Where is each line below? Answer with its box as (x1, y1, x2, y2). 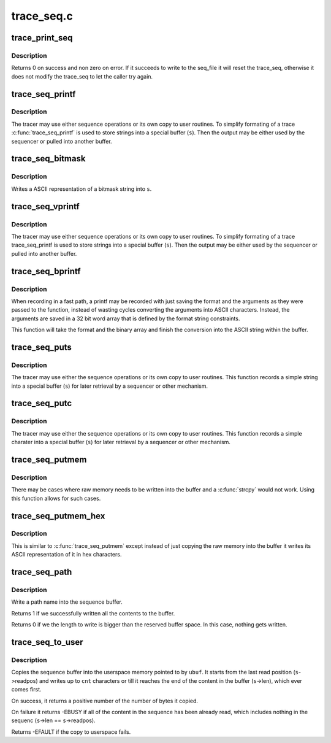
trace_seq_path (11, 567, 72, 577)
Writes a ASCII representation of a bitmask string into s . (11, 185, 152, 193)
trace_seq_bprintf (11, 266, 81, 276)
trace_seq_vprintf (11, 201, 80, 212)
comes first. (11, 686, 42, 693)
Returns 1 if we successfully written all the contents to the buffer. (11, 609, 175, 617)
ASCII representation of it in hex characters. (11, 551, 122, 558)
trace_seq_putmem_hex (11, 510, 105, 521)
